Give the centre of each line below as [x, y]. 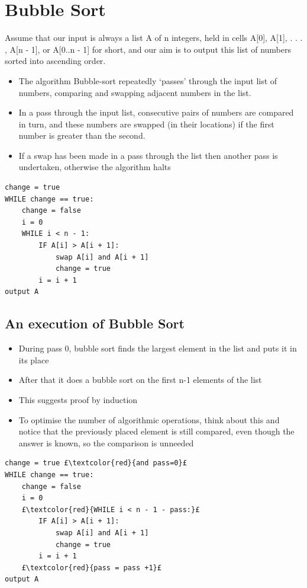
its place [34, 359]
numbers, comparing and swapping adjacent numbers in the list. [135, 92]
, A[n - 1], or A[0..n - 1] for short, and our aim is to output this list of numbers [148, 49]
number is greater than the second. [82, 135]
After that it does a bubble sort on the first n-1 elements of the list [140, 380]
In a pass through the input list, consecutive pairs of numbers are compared [156, 112]
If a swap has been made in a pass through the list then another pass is [148, 155]
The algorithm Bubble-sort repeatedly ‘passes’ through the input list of [148, 80]
